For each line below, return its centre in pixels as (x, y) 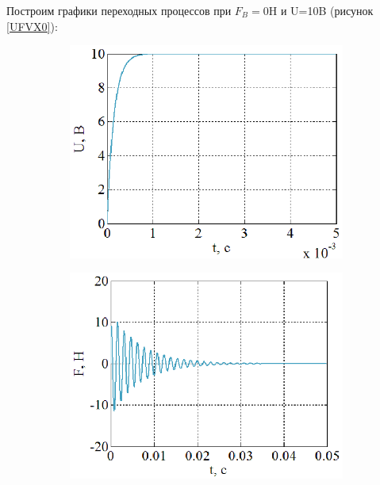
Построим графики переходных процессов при (119, 10)
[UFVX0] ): (32, 26)
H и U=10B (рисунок (321, 10)
